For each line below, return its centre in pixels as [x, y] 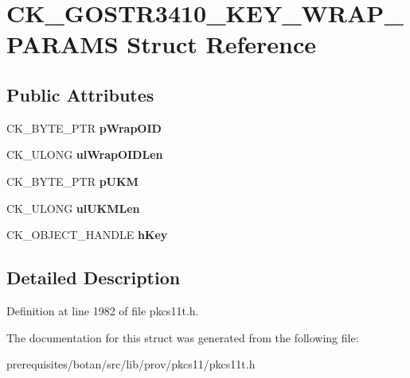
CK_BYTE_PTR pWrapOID [84, 127]
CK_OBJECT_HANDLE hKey [87, 235]
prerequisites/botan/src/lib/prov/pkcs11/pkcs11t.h [131, 364]
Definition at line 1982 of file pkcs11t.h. [103, 310]
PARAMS [62, 44]
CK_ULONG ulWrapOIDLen [85, 154]
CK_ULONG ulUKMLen [73, 208]
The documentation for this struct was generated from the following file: [183, 337]
